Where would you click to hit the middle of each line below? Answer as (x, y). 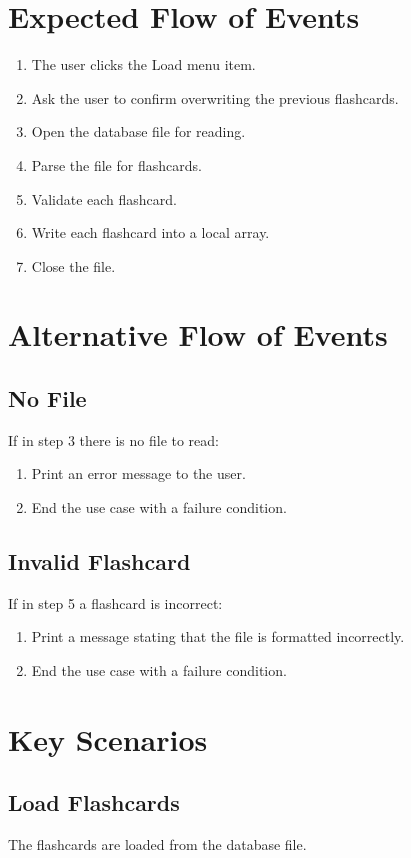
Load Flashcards (94, 802)
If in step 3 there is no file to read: (113, 439)
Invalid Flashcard (99, 561)
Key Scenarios (108, 738)
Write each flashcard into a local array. (150, 232)
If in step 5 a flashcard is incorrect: (115, 602)
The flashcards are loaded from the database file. (157, 844)
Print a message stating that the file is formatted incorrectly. (218, 636)
